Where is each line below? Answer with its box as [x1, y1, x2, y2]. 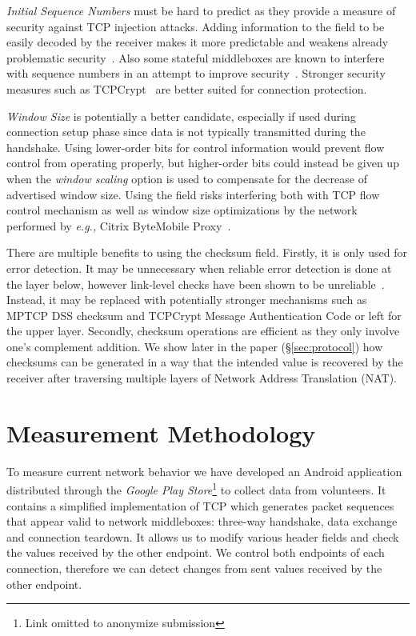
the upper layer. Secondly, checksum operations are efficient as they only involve [6, 322, 400, 339]
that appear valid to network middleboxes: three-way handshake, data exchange [6, 513, 398, 530]
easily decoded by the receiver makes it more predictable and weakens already [6, 34, 389, 50]
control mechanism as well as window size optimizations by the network [6, 202, 358, 218]
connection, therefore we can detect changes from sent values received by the [6, 560, 382, 576]
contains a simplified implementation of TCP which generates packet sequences [6, 497, 394, 514]
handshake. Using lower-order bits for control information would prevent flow [6, 138, 385, 155]
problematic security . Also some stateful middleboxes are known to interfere [6, 49, 385, 66]
